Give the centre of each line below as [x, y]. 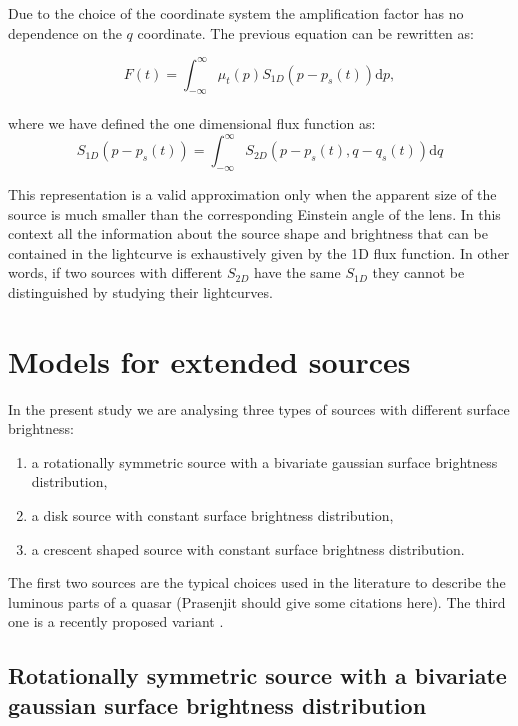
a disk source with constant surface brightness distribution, [212, 515]
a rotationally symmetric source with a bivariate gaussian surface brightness [264, 461]
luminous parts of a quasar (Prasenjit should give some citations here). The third [257, 601]
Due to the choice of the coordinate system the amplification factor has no [236, 13]
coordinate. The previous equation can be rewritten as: [305, 32]
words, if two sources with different [115, 272]
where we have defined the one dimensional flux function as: [192, 123]
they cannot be [418, 272]
